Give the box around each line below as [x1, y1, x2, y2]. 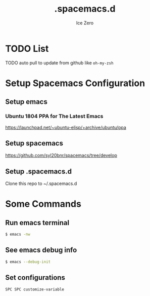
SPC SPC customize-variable [5, 287, 65, 292]
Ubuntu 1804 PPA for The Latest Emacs [5, 113, 104, 120]
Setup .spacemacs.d [5, 167, 72, 175]
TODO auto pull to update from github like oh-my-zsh [5, 59, 114, 66]
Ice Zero [76, 20, 94, 26]
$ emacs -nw [5, 232, 30, 237]
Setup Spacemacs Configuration [5, 77, 145, 89]
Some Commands [5, 198, 82, 210]
